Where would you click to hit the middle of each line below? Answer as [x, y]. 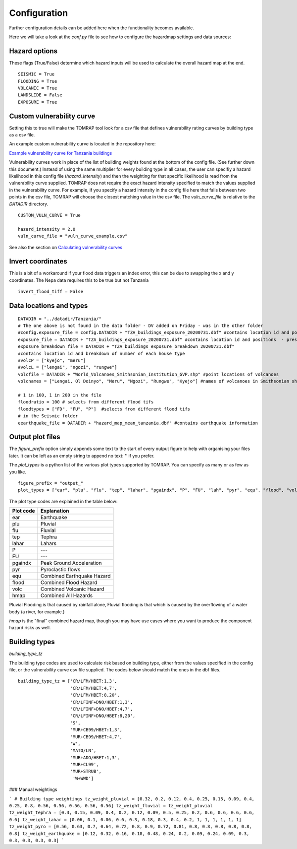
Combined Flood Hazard [69, 583]
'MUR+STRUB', [86, 771]
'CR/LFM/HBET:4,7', [94, 688]
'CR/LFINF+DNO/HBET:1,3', [101, 702]
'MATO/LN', [83, 751]
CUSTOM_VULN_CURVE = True [49, 215]
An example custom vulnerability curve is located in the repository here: [82, 144]
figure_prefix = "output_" [51, 483]
